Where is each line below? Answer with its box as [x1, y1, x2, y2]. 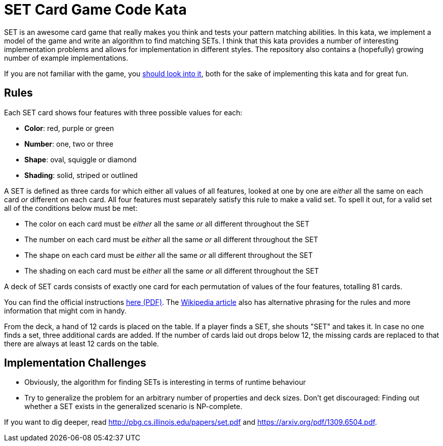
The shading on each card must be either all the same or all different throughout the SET [24, 266, 319, 275]
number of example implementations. [4, 53, 128, 62]
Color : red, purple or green [24, 123, 114, 132]
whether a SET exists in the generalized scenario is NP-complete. [24, 402, 243, 411]
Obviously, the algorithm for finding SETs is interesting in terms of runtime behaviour [24, 378, 306, 387]
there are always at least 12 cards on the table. [4, 339, 159, 348]
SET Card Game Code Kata [4, 1, 187, 18]
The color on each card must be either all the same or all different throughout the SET [24, 219, 309, 228]
